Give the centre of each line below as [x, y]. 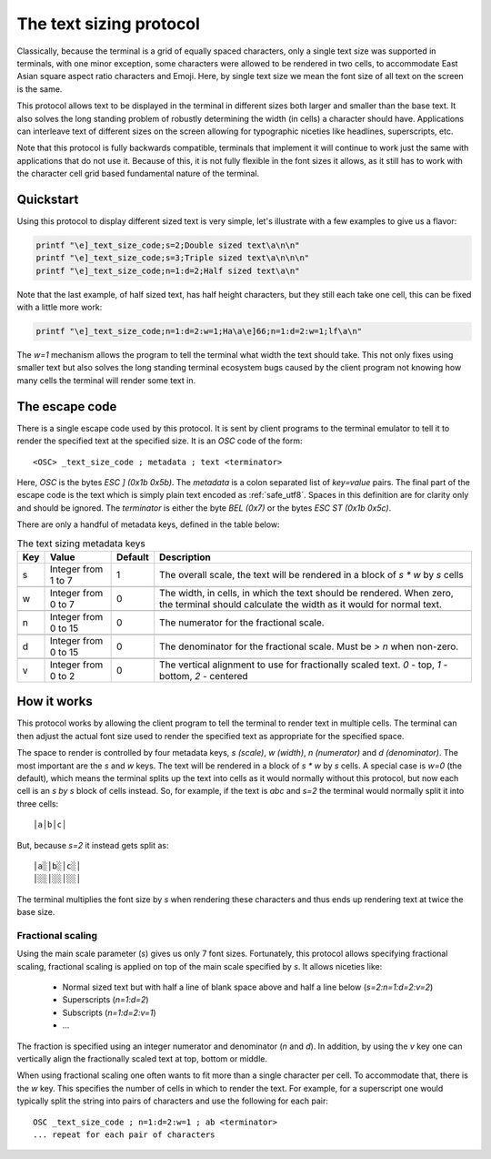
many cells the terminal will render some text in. [106, 380]
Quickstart [48, 199]
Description [185, 557]
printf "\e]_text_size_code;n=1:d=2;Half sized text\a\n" [168, 270]
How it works [55, 701]
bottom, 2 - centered [204, 676]
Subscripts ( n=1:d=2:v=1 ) [109, 1012]
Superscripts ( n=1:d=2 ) [105, 1000]
